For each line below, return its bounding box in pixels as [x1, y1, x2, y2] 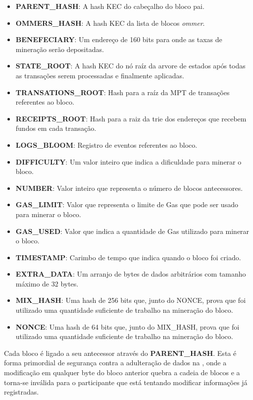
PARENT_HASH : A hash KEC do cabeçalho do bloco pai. [15, 1, 204, 11]
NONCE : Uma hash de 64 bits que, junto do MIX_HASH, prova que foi [15, 321, 240, 332]
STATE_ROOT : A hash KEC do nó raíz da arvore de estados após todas [15, 60, 246, 71]
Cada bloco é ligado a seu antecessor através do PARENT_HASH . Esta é [4, 347, 237, 358]
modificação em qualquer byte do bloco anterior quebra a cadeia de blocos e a [4, 367, 240, 378]
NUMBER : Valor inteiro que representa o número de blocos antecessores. [15, 182, 243, 193]
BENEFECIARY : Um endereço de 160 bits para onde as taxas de [15, 34, 222, 45]
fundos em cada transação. [15, 123, 97, 133]
